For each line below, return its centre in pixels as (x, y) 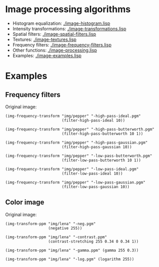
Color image (25, 203)
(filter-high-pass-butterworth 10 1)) (102, 133)
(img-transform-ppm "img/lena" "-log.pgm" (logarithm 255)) (70, 259)
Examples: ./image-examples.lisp (47, 55)
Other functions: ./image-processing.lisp (55, 50)
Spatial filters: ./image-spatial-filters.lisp (54, 34)
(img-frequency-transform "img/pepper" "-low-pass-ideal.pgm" (72, 169)
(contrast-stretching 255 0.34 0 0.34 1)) (93, 241)
